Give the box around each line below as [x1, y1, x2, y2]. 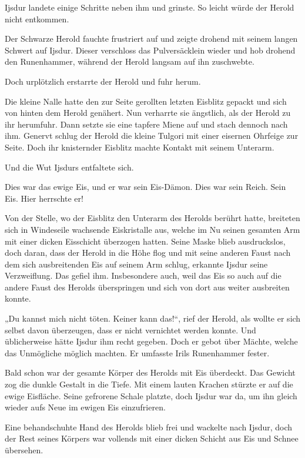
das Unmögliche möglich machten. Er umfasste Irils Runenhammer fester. [5, 346, 270, 359]
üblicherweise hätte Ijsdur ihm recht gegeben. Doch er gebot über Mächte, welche [5, 335, 298, 347]
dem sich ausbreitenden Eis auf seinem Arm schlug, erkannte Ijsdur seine [5, 258, 268, 270]
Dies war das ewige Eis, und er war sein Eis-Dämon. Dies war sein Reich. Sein [5, 180, 286, 193]
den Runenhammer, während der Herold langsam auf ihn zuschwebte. [5, 55, 254, 68]
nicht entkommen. [5, 12, 69, 25]
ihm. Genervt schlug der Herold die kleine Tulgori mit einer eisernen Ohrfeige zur [5, 129, 299, 142]
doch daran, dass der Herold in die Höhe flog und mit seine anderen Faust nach [5, 246, 291, 259]
